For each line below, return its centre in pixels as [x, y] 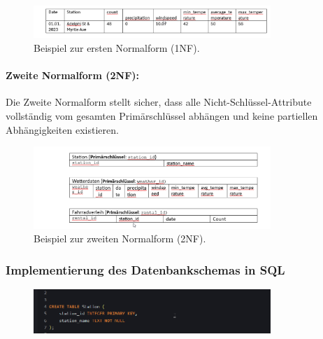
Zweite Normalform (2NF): [73, 75]
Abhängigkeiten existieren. [62, 129]
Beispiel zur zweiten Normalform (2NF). [120, 238]
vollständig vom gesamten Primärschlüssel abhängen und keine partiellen [162, 115]
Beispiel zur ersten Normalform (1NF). [117, 47]
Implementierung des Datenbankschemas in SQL [145, 269]
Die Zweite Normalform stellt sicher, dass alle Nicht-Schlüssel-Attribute [159, 102]
